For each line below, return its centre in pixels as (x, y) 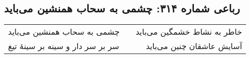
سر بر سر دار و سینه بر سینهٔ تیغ (64, 46)
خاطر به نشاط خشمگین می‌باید (189, 32)
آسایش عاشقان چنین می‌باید (194, 46)
